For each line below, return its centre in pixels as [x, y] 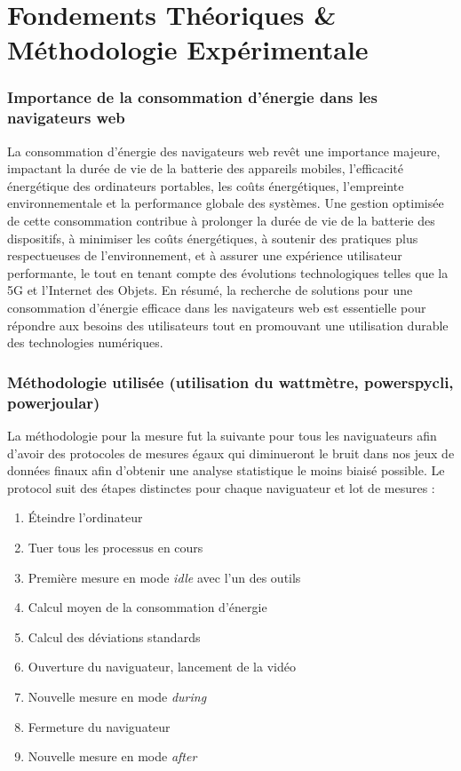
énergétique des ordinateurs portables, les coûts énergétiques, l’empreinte [206, 185]
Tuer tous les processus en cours [115, 547]
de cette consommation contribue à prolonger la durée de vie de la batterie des [221, 221]
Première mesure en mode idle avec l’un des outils [164, 577]
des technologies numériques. [85, 342]
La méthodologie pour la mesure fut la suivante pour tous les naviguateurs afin [222, 435]
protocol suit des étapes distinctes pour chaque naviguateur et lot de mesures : [221, 487]
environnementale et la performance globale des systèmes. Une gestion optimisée [226, 203]
